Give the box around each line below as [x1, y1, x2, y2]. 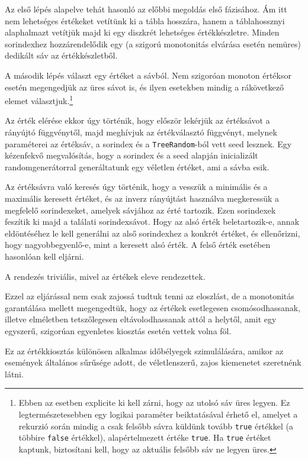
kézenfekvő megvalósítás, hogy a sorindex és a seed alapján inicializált [5, 149, 258, 161]
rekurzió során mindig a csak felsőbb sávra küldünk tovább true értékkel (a [18, 419, 293, 432]
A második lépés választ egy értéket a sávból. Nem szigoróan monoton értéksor [5, 69, 291, 81]
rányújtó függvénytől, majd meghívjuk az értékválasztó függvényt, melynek [5, 126, 277, 138]
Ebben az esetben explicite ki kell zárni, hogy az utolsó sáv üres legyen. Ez [18, 396, 290, 409]
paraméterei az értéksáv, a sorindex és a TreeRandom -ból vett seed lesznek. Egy [5, 137, 292, 150]
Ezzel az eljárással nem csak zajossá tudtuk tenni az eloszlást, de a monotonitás [5, 290, 294, 302]
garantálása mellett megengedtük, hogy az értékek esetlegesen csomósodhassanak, [5, 301, 301, 313]
